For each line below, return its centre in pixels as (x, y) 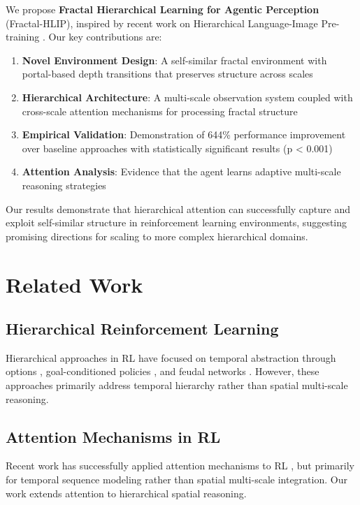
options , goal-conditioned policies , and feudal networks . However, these (163, 371)
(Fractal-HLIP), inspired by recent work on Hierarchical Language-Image (162, 23)
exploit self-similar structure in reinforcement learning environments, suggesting (177, 222)
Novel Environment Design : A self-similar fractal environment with (174, 60)
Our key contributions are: (105, 37)
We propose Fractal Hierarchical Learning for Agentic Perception (163, 9)
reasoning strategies (64, 185)
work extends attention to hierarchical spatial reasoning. (126, 493)
